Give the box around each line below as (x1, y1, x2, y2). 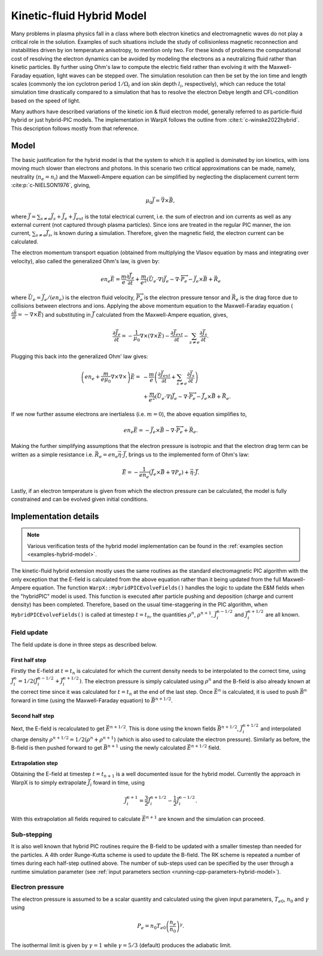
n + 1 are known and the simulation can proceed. (145, 814, 266, 823)
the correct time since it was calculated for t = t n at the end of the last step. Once (11, 689, 213, 697)
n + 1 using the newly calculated (107, 744, 186, 751)
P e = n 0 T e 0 (137, 922, 166, 931)
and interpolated (260, 724, 301, 732)
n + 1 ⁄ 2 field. (191, 744, 221, 751)
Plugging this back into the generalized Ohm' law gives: (11, 353, 148, 360)
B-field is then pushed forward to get (11, 744, 102, 751)
